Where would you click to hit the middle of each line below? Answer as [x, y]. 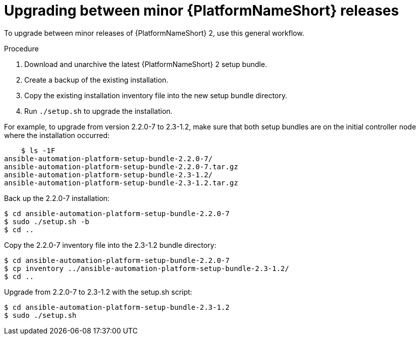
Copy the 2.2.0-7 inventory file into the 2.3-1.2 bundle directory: [110, 245]
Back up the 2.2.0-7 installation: [57, 198]
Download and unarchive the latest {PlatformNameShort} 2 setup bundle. [146, 64]
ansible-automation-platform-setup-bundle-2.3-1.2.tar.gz [121, 183]
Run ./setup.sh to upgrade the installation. [98, 111]
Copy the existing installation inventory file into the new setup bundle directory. [156, 95]
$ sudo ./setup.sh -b [47, 221]
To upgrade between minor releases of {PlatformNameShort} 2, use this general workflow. [154, 33]
